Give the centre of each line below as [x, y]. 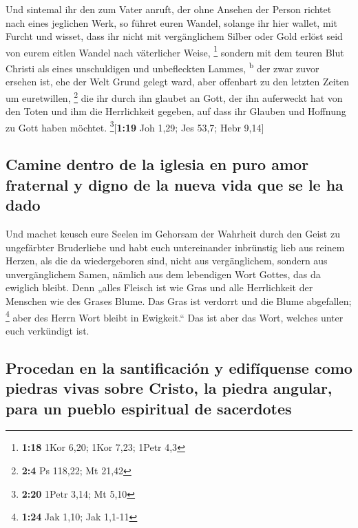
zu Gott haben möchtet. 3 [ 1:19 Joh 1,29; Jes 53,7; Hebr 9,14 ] [135, 126]
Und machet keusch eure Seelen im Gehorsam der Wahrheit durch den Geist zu [173, 233]
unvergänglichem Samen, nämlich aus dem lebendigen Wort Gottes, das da [163, 274]
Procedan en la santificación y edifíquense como [179, 367]
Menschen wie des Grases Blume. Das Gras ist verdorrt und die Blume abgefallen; [179, 300]
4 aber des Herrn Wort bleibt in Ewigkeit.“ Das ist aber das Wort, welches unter [175, 316]
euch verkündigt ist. [48, 330]
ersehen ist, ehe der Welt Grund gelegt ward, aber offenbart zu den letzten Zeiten [178, 82]
